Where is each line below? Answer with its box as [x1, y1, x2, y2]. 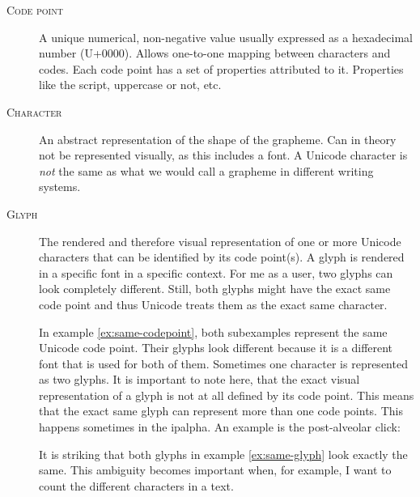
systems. [39, 178, 81, 195]
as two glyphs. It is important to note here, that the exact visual [39, 371, 360, 388]
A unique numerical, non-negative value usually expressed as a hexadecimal [39, 28, 413, 45]
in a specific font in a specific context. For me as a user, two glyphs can [39, 264, 393, 281]
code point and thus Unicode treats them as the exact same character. [39, 295, 388, 312]
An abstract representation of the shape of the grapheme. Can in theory [39, 130, 397, 147]
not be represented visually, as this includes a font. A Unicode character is [39, 147, 408, 164]
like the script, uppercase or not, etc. [39, 76, 222, 93]
